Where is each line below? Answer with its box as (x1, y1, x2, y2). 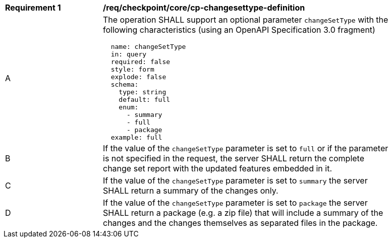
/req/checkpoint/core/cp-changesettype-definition (103, 3, 305, 13)
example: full (110, 134, 162, 141)
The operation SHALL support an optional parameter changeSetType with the (103, 15, 388, 25)
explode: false (110, 73, 166, 81)
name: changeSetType (110, 43, 186, 50)
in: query (110, 50, 147, 58)
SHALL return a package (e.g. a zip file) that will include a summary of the (103, 208, 383, 218)
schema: (110, 81, 139, 88)
